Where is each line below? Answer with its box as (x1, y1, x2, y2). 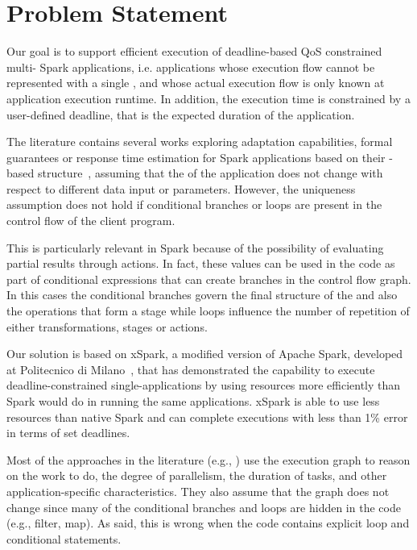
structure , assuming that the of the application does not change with (37, 165, 383, 181)
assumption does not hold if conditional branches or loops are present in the (6, 196, 382, 213)
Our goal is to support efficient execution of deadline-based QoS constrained (6, 43, 382, 60)
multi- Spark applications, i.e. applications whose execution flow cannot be (6, 58, 375, 75)
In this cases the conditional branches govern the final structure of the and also (6, 286, 398, 303)
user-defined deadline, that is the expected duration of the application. (6, 106, 355, 123)
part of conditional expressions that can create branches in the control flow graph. (6, 270, 411, 287)
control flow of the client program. (6, 212, 175, 229)
